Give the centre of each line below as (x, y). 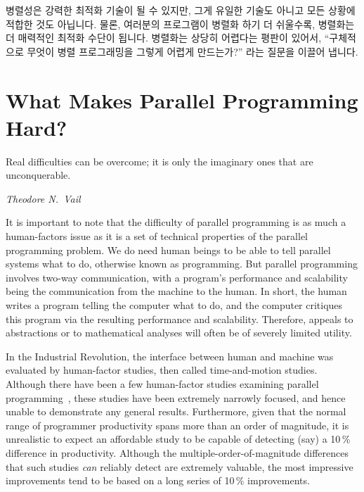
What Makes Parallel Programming (182, 100)
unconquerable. (38, 175)
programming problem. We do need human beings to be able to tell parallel (168, 250)
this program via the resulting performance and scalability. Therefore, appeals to (180, 318)
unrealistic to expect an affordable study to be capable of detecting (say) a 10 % (178, 439)
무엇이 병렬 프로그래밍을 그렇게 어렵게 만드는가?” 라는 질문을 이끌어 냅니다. (193, 51)
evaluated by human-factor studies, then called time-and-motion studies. (162, 370)
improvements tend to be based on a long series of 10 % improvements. (158, 480)
